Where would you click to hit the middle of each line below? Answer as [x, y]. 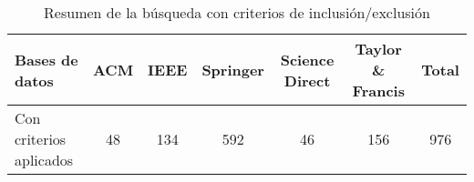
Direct [307, 80]
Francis [378, 91]
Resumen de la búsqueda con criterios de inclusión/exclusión [237, 12]
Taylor [378, 49]
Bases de [46, 59]
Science [307, 59]
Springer [233, 70]
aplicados [44, 160]
